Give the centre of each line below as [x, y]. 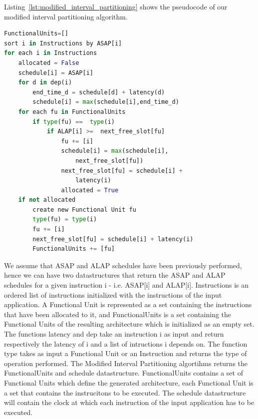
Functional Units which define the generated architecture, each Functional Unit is [129, 382]
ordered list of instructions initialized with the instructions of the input [113, 294]
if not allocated [47, 200]
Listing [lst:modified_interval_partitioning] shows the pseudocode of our [116, 6]
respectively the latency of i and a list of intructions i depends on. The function [126, 343]
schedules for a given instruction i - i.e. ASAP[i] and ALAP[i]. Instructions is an [127, 285]
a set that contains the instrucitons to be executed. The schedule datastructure [125, 392]
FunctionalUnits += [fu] [74, 249]
